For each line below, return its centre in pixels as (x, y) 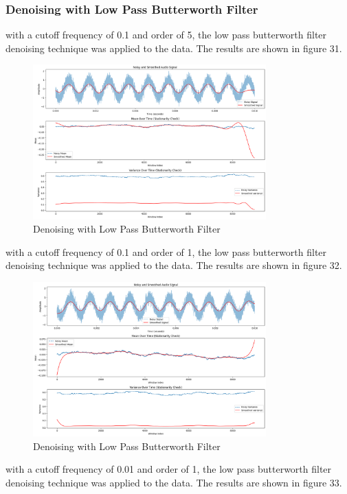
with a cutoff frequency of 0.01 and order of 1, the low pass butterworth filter (169, 469)
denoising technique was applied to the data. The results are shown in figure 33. (174, 483)
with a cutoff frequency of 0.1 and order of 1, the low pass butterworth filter (166, 251)
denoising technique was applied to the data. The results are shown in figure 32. (174, 265)
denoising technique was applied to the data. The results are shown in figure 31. (174, 48)
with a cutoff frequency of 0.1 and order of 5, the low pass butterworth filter (166, 35)
